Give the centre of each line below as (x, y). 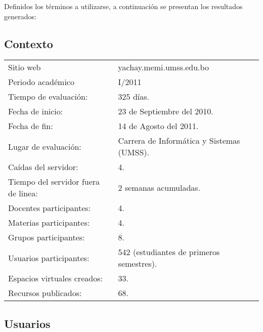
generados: (20, 16)
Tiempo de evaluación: (48, 97)
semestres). (138, 264)
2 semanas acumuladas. (159, 187)
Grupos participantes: (47, 237)
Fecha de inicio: (36, 111)
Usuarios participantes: (49, 258)
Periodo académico (41, 82)
